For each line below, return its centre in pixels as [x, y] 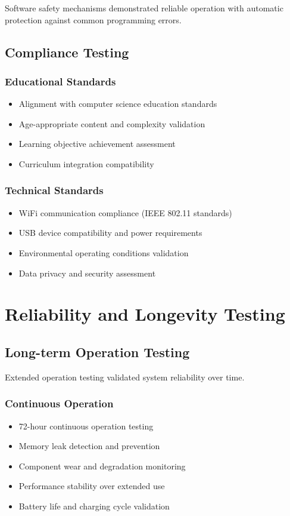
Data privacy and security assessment [87, 273]
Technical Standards [54, 190]
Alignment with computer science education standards [118, 104]
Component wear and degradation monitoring [102, 466]
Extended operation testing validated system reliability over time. [125, 377]
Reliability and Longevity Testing [145, 314]
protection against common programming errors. [93, 19]
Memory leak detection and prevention [89, 446]
